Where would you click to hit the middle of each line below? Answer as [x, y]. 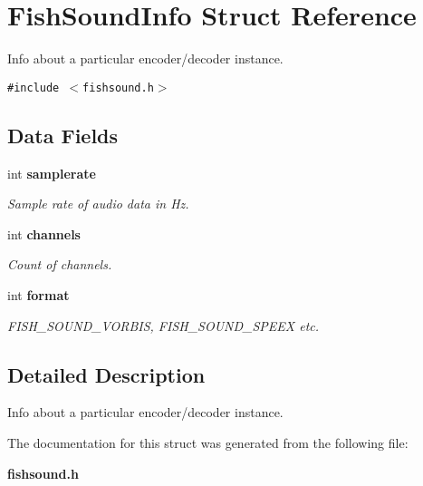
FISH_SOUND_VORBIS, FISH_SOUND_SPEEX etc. [163, 325]
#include [34, 87]
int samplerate [52, 173]
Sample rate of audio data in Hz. [98, 204]
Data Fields [63, 135]
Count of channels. [60, 264]
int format [38, 294]
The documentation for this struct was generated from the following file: [208, 442]
